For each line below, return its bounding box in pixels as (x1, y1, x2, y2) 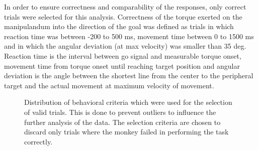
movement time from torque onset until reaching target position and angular (4, 60, 240, 71)
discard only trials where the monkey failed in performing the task (24, 126, 229, 137)
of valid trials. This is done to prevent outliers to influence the (24, 106, 216, 117)
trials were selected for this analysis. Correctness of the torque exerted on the (4, 11, 242, 22)
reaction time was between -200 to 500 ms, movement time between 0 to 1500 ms (4, 31, 254, 41)
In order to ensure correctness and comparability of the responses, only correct (4, 2, 246, 12)
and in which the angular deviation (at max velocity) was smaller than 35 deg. (4, 41, 246, 51)
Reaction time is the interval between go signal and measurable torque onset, (4, 50, 241, 61)
